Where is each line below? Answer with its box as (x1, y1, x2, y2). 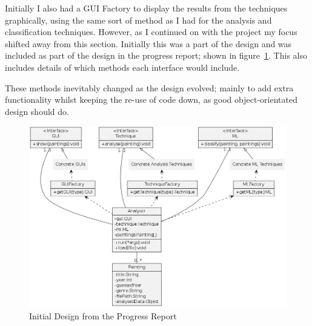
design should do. (5, 105, 69, 117)
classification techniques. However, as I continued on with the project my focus (5, 25, 297, 38)
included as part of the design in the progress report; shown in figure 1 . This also (5, 49, 307, 62)
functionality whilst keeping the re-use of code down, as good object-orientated (5, 93, 297, 106)
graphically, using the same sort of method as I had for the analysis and (5, 13, 272, 26)
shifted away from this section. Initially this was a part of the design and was (5, 37, 292, 50)
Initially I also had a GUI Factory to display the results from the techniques (5, 2, 288, 14)
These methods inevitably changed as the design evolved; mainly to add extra (5, 81, 294, 94)
